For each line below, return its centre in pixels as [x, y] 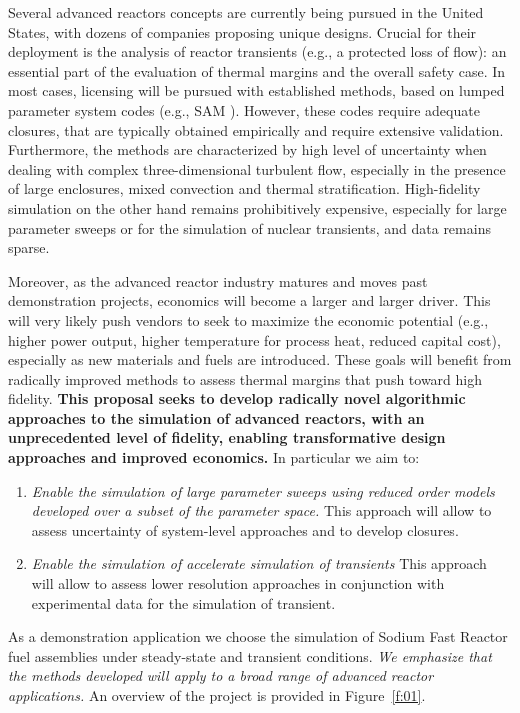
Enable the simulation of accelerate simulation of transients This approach [259, 563]
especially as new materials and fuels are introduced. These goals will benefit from [260, 359]
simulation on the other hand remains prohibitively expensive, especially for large [257, 207]
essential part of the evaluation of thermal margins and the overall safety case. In [257, 70]
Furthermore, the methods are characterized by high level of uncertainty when [247, 149]
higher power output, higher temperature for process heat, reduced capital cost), [254, 339]
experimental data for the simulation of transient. [183, 602]
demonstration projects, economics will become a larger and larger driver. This [249, 300]
